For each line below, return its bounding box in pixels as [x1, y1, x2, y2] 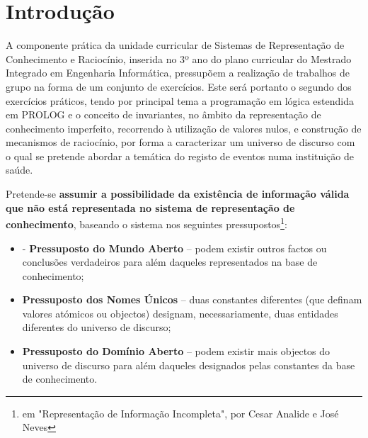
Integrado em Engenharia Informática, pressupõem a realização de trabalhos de [6, 65, 350, 80]
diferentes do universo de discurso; [22, 320, 171, 335]
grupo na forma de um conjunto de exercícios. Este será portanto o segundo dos [6, 79, 352, 94]
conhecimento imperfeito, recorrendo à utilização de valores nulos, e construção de [6, 120, 362, 135]
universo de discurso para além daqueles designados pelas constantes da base [22, 357, 355, 372]
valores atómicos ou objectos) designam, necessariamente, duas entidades [22, 305, 338, 320]
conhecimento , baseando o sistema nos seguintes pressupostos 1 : [6, 215, 287, 231]
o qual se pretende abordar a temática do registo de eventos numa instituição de [6, 148, 354, 163]
